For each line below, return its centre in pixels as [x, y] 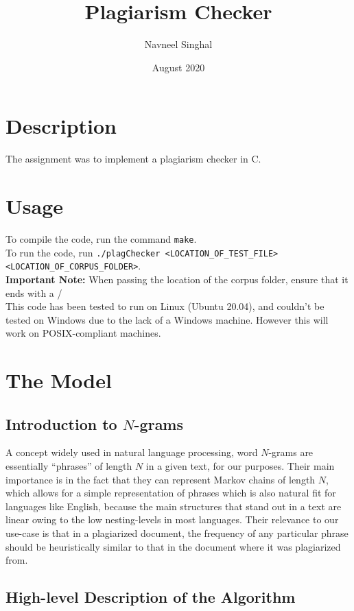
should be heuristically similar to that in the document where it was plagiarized [173, 546]
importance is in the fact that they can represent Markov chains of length [161, 479]
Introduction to [61, 423]
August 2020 [178, 67]
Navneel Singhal [178, 44]
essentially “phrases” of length [69, 466]
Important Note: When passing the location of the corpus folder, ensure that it [177, 279]
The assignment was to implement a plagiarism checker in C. [133, 159]
